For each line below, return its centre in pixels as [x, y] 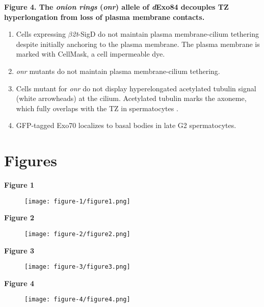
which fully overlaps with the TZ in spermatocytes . [97, 108]
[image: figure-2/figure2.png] [77, 234]
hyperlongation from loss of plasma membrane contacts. [104, 17]
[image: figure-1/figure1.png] [77, 201]
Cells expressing [41, 34]
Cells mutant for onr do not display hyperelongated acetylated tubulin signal [136, 88]
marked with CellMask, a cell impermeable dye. [90, 54]
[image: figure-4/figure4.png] [77, 300]
